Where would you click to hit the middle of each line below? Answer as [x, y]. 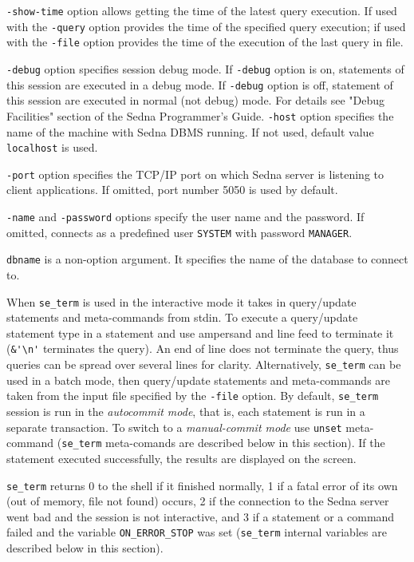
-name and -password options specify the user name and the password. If [185, 217]
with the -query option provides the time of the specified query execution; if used [206, 26]
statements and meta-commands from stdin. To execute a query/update [182, 317]
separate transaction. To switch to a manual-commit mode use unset [174, 427]
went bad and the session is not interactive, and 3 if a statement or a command [201, 516]
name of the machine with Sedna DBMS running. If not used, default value [190, 131]
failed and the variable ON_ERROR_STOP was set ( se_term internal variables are [197, 532]
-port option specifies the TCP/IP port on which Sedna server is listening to [195, 174]
